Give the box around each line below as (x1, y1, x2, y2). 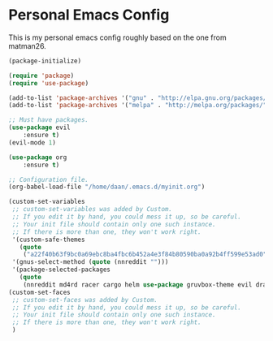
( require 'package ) (8, 71, 75, 80)
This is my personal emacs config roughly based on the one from (8, 32, 227, 42)
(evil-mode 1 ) (8, 138, 57, 147)
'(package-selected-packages (11, 265, 111, 274)
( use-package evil (8, 123, 71, 132)
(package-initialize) (8, 57, 82, 65)
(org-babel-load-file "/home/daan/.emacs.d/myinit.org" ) (8, 183, 206, 192)
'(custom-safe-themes (11, 235, 85, 244)
